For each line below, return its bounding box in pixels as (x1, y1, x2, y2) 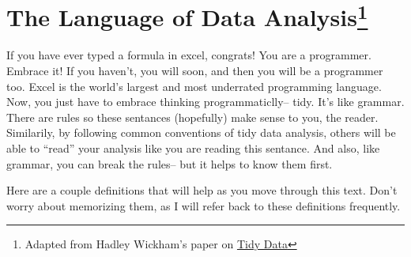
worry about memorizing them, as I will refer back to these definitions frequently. (6, 197, 401, 214)
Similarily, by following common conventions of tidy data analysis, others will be (6, 124, 396, 141)
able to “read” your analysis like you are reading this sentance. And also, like (6, 140, 380, 157)
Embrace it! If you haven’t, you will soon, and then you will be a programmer (6, 62, 383, 79)
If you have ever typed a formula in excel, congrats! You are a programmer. (6, 47, 371, 63)
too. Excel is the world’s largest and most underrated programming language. (6, 77, 382, 94)
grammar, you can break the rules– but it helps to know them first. (6, 155, 333, 172)
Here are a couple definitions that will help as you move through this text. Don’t (6, 182, 398, 198)
